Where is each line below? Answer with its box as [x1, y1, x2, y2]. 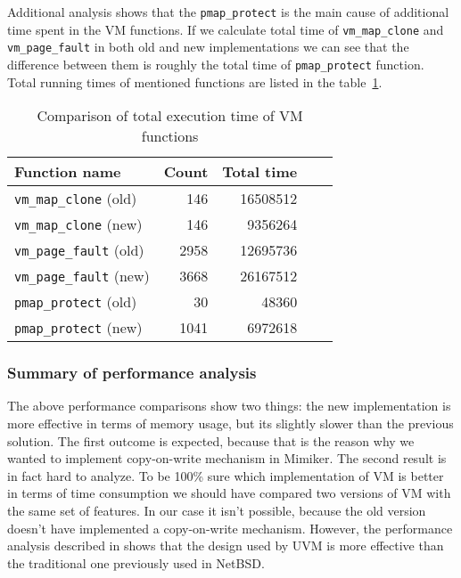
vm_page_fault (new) [14, 265, 150, 287]
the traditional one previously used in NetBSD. [7, 553, 265, 572]
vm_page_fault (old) [14, 240, 144, 261]
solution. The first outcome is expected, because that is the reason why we [7, 431, 415, 450]
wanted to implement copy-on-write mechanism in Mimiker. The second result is [7, 449, 447, 468]
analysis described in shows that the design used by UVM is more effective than [7, 536, 444, 555]
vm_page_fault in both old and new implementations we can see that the [7, 37, 409, 56]
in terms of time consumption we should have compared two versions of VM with [7, 484, 451, 502]
